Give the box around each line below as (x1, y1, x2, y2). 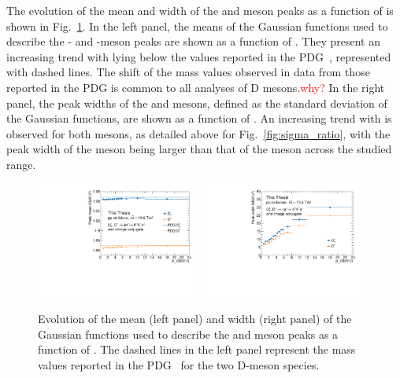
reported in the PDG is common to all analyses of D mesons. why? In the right (6, 79, 385, 95)
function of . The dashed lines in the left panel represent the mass (38, 341, 356, 358)
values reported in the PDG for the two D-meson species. (38, 356, 320, 372)
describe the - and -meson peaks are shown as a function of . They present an (6, 33, 380, 50)
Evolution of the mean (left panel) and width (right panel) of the (38, 310, 352, 326)
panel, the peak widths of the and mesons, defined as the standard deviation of (6, 94, 387, 111)
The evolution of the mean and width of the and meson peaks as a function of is (6, 2, 394, 18)
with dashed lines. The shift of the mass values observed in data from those (6, 64, 370, 80)
